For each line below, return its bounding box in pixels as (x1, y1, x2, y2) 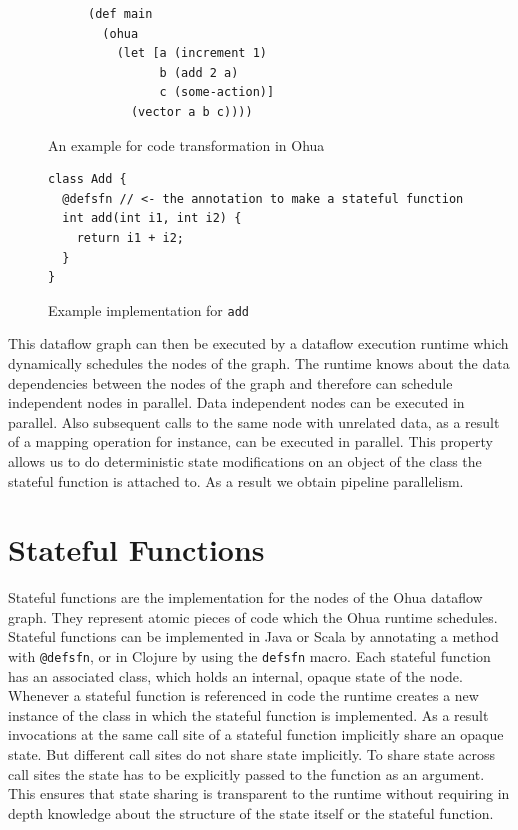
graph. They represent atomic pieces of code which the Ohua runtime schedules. (8, 606, 498, 627)
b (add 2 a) (159, 65, 239, 80)
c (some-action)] (159, 85, 275, 100)
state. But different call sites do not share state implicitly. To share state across (8, 744, 496, 765)
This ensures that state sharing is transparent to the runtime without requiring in (8, 783, 510, 804)
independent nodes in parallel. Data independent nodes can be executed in (8, 392, 465, 413)
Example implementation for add (48, 299, 250, 320)
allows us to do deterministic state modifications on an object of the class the (8, 450, 482, 471)
